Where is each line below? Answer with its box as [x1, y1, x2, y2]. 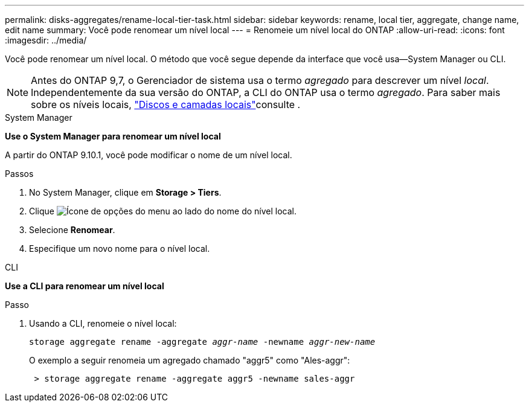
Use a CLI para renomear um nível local [5, 281, 164, 291]
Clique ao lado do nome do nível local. [29, 206, 297, 216]
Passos [5, 168, 34, 179]
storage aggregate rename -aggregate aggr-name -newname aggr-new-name [29, 337, 376, 347]
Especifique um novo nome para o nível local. [29, 243, 210, 254]
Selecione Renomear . [29, 225, 115, 235]
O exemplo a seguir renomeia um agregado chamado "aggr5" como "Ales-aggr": [29, 355, 350, 365]
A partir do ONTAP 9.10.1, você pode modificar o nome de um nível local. [5, 150, 292, 160]
